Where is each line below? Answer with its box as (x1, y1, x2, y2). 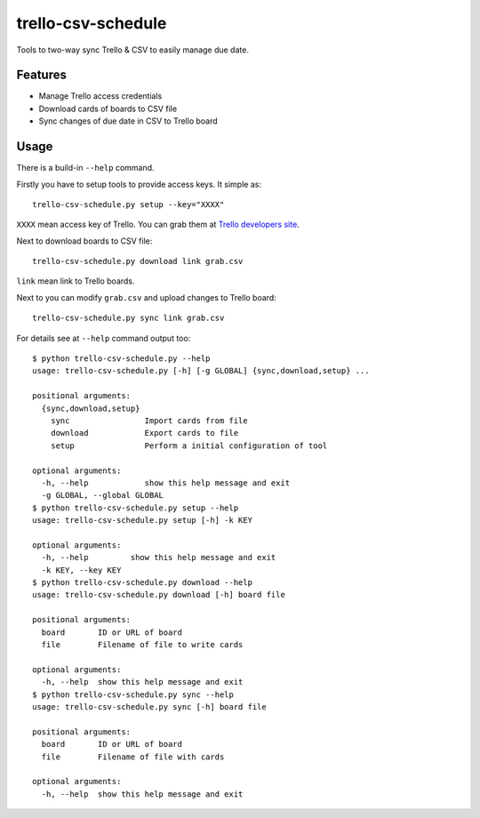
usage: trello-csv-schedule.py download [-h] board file (32, 589, 286, 600)
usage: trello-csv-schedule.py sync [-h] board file (32, 702, 267, 711)
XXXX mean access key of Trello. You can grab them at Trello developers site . (16, 219, 300, 230)
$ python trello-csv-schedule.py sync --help (32, 689, 235, 700)
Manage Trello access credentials (38, 91, 163, 101)
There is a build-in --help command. (16, 163, 155, 173)
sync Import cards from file (50, 416, 248, 426)
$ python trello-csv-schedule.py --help (32, 354, 211, 364)
